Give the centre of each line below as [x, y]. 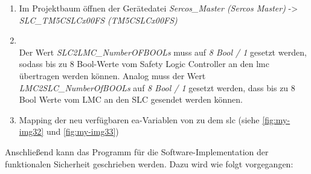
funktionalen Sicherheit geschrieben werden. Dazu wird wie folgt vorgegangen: [149, 163]
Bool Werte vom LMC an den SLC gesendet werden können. [131, 99]
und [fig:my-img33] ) [82, 131]
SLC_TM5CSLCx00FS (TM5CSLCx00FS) [98, 20]
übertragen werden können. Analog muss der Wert [112, 75]
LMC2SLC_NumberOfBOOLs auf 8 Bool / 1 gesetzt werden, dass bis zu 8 [157, 87]
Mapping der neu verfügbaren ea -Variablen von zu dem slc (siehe [139, 119]
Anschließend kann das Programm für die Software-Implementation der [137, 151]
